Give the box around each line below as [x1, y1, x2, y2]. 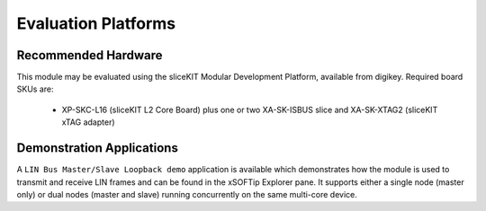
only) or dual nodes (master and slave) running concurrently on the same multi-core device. [16, 189, 357, 199]
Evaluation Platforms [16, 13, 176, 33]
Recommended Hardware [16, 48, 163, 63]
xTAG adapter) [61, 117, 116, 127]
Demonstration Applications [16, 140, 179, 156]
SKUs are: [16, 84, 54, 94]
